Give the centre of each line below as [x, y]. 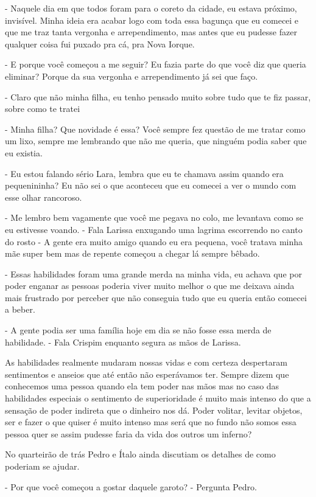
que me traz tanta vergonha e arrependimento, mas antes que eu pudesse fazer [151, 32]
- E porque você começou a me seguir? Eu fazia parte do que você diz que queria [156, 64]
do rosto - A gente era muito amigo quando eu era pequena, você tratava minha [154, 241]
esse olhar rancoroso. [44, 197]
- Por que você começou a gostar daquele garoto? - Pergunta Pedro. [131, 486]
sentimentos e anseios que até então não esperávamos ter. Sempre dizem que [147, 374]
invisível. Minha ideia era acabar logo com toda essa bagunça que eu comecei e [152, 20]
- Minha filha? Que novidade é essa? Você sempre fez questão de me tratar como [155, 129]
